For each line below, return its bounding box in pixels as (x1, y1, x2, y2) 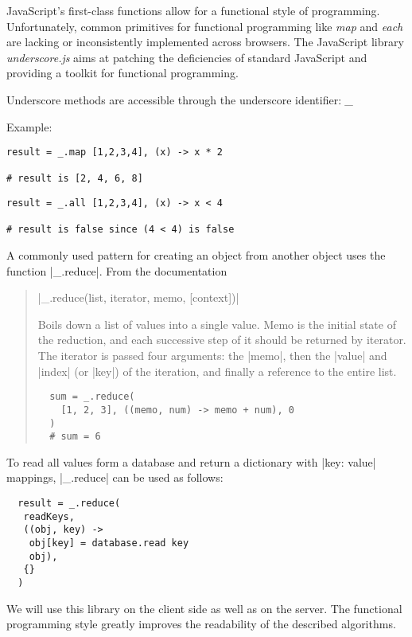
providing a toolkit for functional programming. (6, 64, 239, 81)
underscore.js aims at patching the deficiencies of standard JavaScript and (6, 49, 367, 65)
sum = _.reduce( (49, 391, 135, 403)
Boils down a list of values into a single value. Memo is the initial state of (37, 315, 396, 332)
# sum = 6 (49, 431, 101, 443)
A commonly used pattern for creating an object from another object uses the (6, 247, 386, 264)
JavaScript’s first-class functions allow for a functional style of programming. (6, 2, 380, 18)
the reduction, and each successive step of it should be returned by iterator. (37, 331, 406, 348)
